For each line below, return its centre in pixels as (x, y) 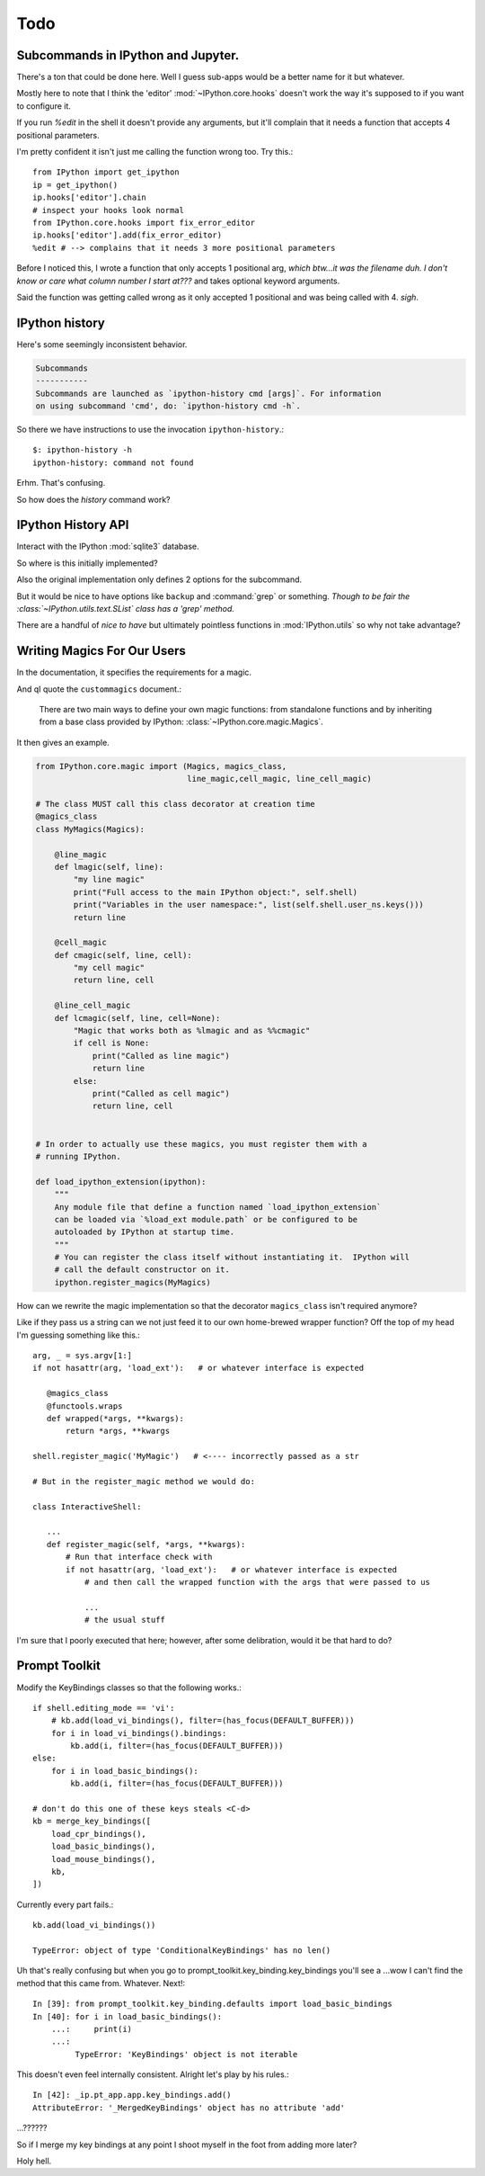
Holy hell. (34, 2161)
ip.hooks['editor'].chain (90, 197)
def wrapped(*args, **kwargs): (115, 1418)
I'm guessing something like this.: (79, 1335)
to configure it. (44, 106)
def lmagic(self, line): (109, 867)
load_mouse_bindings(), (103, 1859)
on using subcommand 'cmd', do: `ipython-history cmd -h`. (168, 406)
